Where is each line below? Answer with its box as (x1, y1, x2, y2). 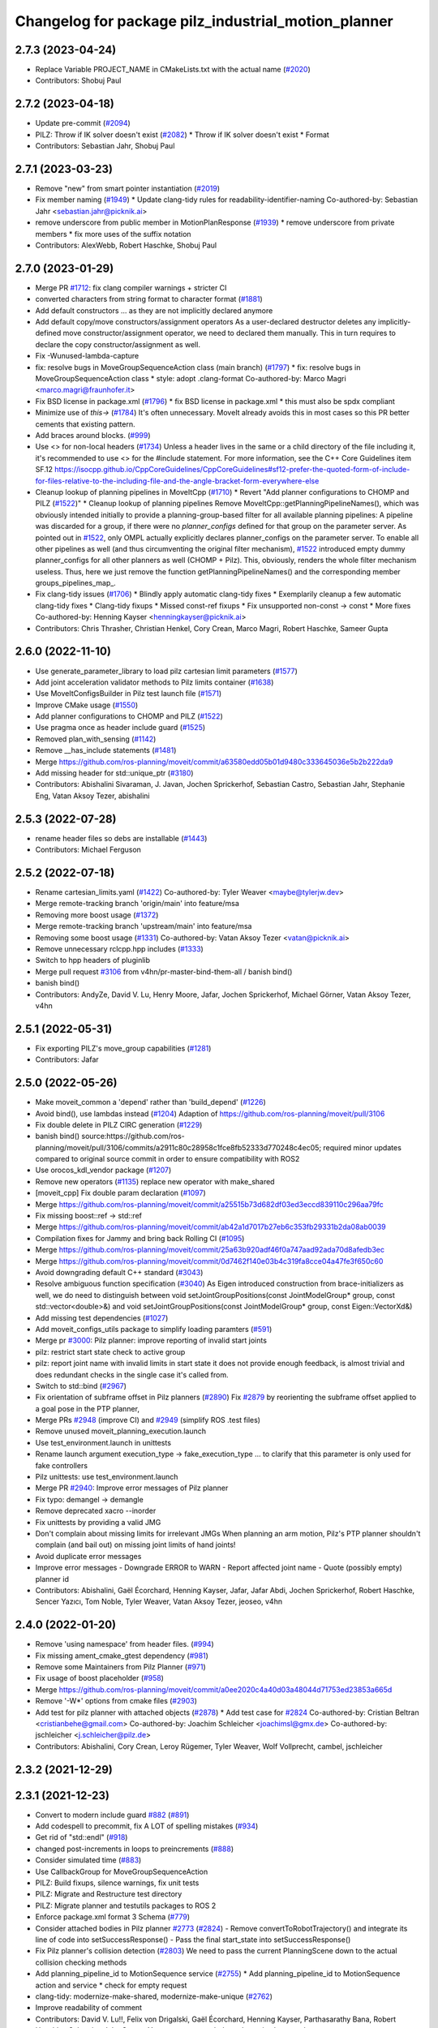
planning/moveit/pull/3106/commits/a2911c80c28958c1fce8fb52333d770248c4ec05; (35, 1142, 322, 1152)
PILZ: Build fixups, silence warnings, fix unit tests (35, 1878, 200, 1888)
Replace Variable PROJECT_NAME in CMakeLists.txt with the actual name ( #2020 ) (35, 65, 311, 75)
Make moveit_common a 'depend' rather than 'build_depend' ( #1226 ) (35, 1098, 267, 1107)
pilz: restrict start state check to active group (35, 1347, 186, 1356)
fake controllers (35, 1460, 88, 1470)
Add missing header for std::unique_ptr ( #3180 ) (35, 768, 194, 778)
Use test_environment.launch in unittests (35, 1437, 172, 1447)
